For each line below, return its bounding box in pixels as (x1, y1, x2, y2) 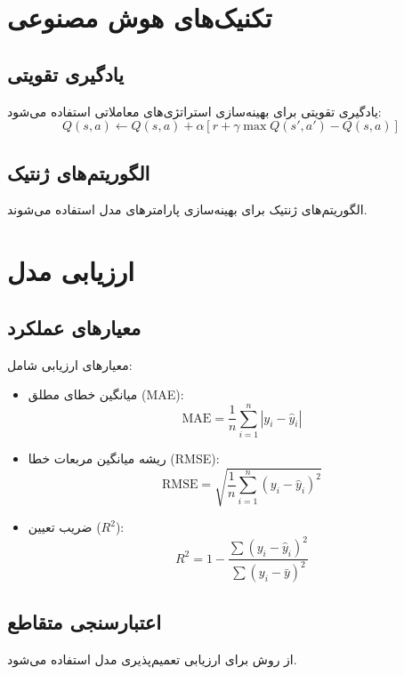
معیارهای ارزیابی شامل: (7, 355, 133, 374)
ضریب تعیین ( (28, 518, 101, 535)
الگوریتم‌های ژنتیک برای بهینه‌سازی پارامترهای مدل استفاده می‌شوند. (7, 200, 368, 219)
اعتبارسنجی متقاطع (7, 607, 162, 635)
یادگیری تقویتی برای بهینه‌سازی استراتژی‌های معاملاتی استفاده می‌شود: (7, 101, 382, 120)
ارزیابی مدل (7, 253, 135, 289)
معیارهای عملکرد (7, 313, 141, 341)
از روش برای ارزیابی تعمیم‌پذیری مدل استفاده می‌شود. (7, 649, 297, 668)
